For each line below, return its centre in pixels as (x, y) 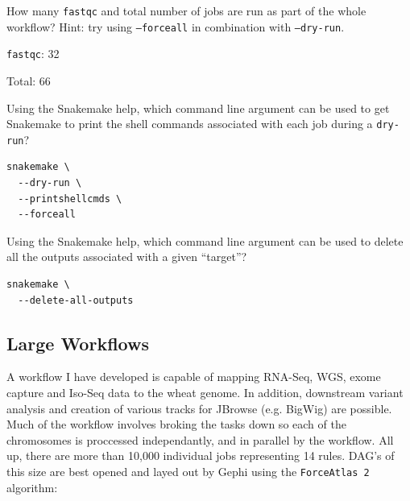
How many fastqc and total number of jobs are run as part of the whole (186, 10)
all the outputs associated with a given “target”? (127, 257)
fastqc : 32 (33, 54)
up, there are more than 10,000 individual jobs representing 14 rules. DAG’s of (201, 455)
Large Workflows (78, 343)
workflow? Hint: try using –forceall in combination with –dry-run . (176, 26)
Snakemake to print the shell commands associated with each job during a (190, 124)
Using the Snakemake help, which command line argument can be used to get (198, 108)
